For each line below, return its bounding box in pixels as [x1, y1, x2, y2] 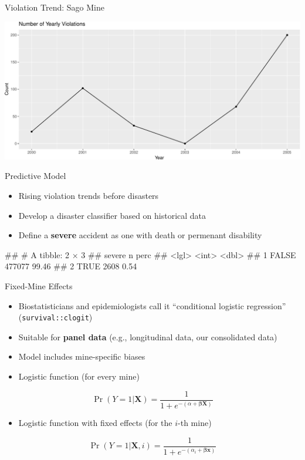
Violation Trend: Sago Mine [5, 1, 105, 13]
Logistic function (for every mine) [18, 370, 140, 383]
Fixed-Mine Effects [5, 280, 73, 292]
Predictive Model [5, 170, 66, 182]
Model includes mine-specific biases [18, 350, 145, 363]
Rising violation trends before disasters [18, 190, 159, 202]
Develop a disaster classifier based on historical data [18, 209, 206, 221]
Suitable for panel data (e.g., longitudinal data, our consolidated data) [18, 330, 277, 343]
